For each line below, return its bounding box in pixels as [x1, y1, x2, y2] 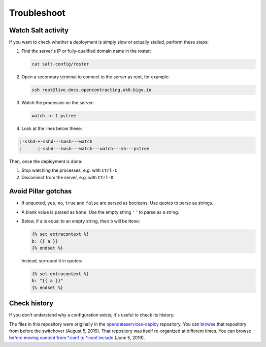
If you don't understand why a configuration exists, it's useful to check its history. [9, 312, 175, 318]
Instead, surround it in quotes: [21, 257, 82, 263]
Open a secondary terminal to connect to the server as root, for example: [21, 74, 170, 80]
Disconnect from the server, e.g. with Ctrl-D [21, 174, 114, 180]
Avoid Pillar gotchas [9, 187, 72, 195]
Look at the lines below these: [21, 126, 82, 131]
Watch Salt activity [9, 26, 69, 34]
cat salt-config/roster [32, 62, 90, 67]
